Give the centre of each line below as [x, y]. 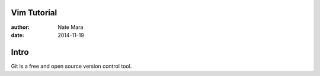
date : [17, 35]
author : [20, 27]
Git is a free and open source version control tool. [71, 66]
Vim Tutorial [34, 13]
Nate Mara [71, 27]
